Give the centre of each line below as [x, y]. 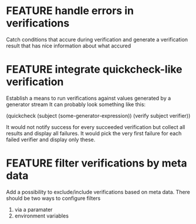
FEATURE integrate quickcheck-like [94, 69]
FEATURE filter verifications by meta [97, 163]
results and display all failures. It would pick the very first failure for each [94, 133]
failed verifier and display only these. [51, 140]
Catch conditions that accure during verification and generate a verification [97, 39]
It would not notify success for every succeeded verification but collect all [96, 127]
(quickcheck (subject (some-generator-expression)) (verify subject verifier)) [98, 116]
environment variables [42, 216]
